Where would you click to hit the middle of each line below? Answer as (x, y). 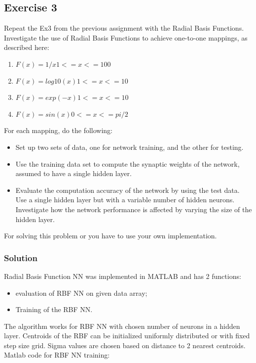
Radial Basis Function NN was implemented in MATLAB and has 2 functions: (123, 276)
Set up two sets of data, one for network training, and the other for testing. (129, 147)
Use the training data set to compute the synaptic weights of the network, (128, 163)
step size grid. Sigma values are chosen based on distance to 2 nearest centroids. (125, 345)
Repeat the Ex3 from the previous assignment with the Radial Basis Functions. (124, 28)
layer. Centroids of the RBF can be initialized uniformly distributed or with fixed (127, 336)
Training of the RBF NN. (54, 309)
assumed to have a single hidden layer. (73, 173)
